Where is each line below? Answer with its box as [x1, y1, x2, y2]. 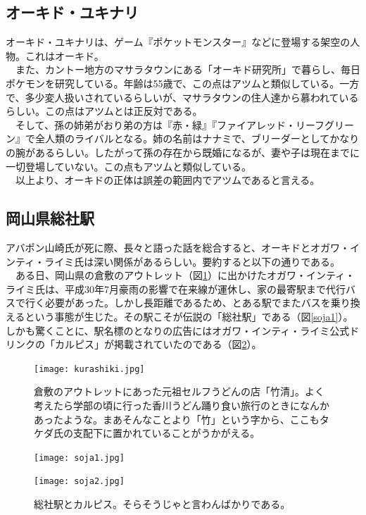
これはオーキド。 [25, 48, 104, 63]
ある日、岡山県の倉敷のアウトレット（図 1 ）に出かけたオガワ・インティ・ [15, 268, 355, 283]
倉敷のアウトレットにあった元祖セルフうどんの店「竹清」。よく [34, 384, 324, 399]
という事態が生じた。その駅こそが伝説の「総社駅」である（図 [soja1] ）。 [25, 309, 353, 323]
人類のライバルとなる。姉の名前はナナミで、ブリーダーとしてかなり [44, 131, 360, 146]
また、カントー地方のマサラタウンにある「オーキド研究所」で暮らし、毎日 [15, 62, 360, 77]
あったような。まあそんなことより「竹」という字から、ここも [34, 411, 320, 426]
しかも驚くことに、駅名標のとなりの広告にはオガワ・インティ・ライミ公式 [6, 323, 350, 337]
